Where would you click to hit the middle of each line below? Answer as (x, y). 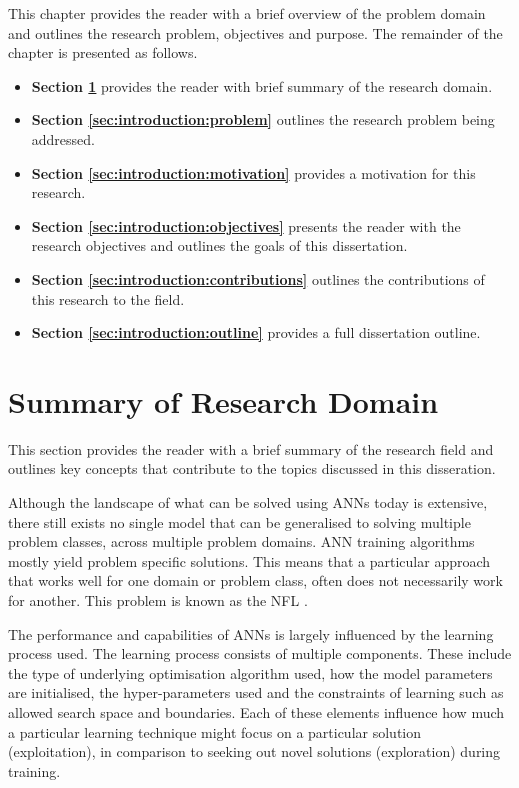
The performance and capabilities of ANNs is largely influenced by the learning (251, 633)
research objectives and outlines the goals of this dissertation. (219, 245)
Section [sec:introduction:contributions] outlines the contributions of (258, 278)
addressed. (63, 138)
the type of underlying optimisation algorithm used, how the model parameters (250, 672)
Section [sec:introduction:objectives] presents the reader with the (246, 225)
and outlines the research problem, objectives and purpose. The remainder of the (255, 32)
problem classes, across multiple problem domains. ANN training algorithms (241, 541)
